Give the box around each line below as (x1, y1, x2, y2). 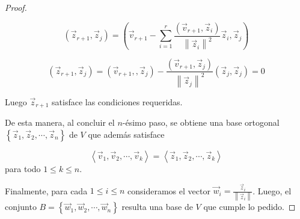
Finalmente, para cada (5, 184, 88, 197)
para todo (5, 162, 41, 174)
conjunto (5, 200, 37, 213)
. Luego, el (253, 184, 292, 197)
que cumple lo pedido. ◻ (203, 200, 296, 213)
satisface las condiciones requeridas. (52, 95, 183, 108)
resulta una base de (121, 200, 193, 213)
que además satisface (88, 128, 165, 140)
